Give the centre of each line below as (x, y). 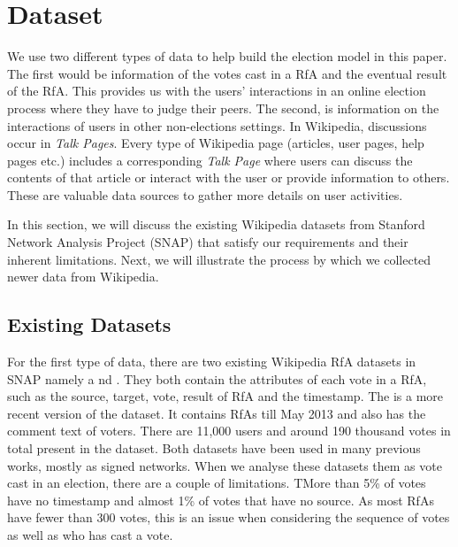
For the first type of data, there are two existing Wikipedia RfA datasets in (212, 362)
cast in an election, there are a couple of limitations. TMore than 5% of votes (217, 483)
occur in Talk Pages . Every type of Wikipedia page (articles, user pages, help (216, 143)
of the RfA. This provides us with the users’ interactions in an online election (217, 91)
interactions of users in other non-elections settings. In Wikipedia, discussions (217, 125)
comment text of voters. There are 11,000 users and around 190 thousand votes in (229, 431)
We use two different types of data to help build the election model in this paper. (227, 56)
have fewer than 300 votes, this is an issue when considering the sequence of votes (229, 517)
